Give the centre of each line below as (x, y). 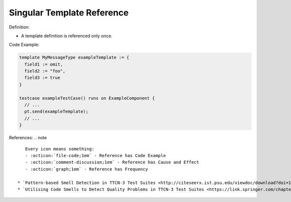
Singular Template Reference (69, 13)
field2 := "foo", (45, 71)
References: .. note (28, 138)
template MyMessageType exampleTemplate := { (74, 58)
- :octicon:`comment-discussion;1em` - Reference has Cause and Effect (112, 162)
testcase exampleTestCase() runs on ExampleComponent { (87, 98)
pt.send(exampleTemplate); (57, 112)
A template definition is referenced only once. (67, 36)
